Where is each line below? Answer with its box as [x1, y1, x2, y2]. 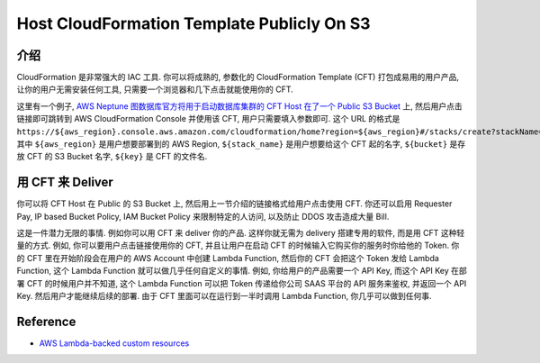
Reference [16, 313, 76, 329]
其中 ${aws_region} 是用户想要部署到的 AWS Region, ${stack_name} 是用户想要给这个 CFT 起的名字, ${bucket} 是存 [16, 139, 466, 150]
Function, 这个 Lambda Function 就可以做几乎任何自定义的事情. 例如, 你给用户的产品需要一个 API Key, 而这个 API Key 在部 [16, 266, 467, 277]
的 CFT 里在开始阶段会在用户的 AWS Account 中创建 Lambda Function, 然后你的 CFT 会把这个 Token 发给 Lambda [16, 252, 440, 263]
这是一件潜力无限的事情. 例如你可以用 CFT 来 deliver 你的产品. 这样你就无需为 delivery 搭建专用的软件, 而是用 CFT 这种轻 [16, 228, 465, 239]
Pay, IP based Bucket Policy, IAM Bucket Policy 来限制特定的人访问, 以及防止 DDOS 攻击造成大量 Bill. [16, 211, 390, 222]
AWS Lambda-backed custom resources [39, 338, 190, 349]
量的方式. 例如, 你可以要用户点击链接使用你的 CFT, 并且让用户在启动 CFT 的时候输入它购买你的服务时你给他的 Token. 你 [16, 240, 460, 251]
